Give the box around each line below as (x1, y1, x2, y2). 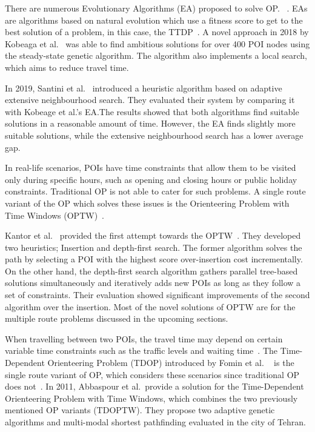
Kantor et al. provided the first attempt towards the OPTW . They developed (5, 229, 301, 242)
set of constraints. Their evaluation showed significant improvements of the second (5, 288, 310, 301)
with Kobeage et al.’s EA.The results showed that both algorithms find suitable (5, 105, 299, 118)
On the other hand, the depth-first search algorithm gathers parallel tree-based (5, 264, 298, 277)
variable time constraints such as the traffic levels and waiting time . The (5, 344, 278, 357)
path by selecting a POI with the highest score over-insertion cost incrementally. (5, 253, 303, 265)
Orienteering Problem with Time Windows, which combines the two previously (5, 391, 298, 404)
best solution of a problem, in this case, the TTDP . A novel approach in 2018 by (5, 25, 309, 38)
